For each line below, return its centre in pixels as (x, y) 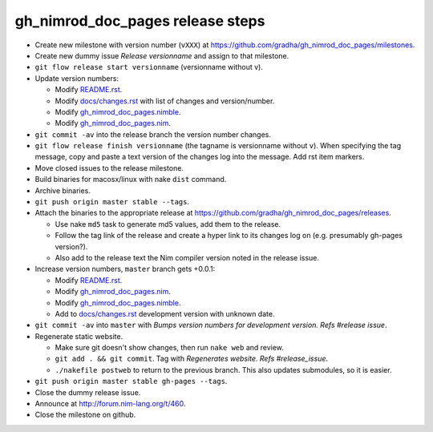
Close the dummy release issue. (88, 392)
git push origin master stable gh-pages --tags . (131, 382)
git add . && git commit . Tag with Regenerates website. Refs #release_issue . (192, 359)
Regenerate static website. (79, 336)
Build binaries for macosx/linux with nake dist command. (131, 180)
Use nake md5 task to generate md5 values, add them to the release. (168, 224)
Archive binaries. (63, 190)
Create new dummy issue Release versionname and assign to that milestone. (162, 55)
